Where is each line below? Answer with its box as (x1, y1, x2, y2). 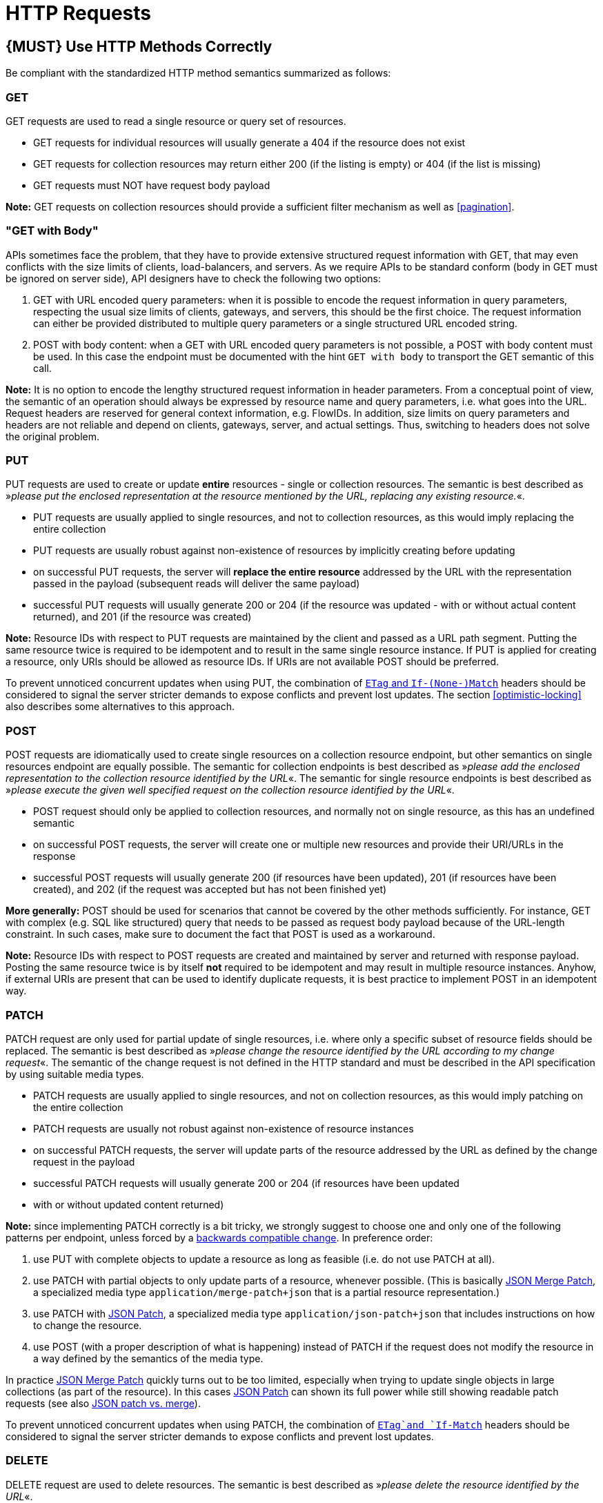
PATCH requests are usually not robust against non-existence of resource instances (33, 1122, 414, 1134)
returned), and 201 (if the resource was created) (33, 611, 252, 623)
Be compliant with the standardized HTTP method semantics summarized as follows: (6, 67, 391, 79)
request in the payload (33, 1155, 135, 1168)
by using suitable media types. (6, 1068, 144, 1080)
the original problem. (6, 430, 100, 442)
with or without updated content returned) (33, 1198, 224, 1210)
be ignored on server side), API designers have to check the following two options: (6, 272, 381, 284)
